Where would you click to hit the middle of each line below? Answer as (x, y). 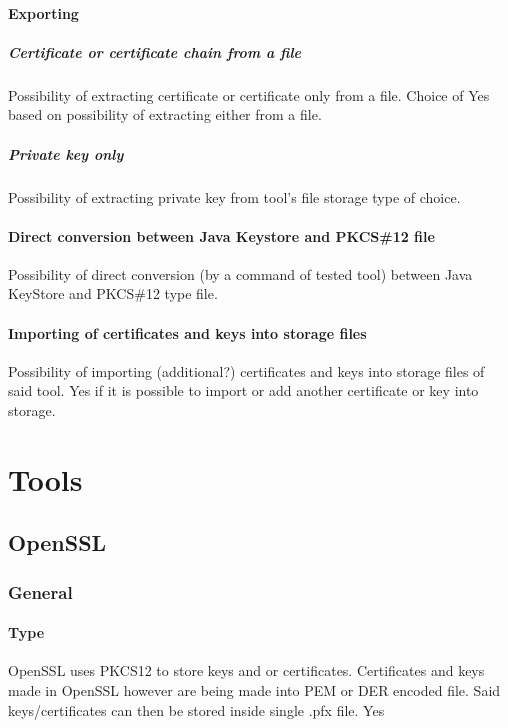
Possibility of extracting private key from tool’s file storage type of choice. (234, 196)
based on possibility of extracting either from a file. (165, 114)
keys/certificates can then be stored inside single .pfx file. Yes (196, 709)
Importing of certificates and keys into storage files (187, 332)
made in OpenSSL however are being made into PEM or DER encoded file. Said (254, 690)
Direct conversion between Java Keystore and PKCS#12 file (221, 235)
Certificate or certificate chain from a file (155, 51)
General (40, 591)
